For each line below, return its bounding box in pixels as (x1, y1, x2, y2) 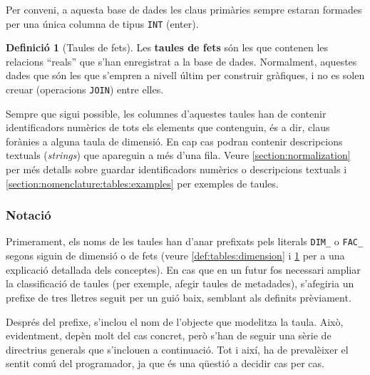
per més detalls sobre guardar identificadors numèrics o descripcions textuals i (6, 162, 347, 177)
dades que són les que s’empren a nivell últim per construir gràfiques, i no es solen (6, 68, 365, 83)
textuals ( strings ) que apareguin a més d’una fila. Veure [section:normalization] (6, 148, 351, 163)
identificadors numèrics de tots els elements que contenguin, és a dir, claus (6, 120, 330, 135)
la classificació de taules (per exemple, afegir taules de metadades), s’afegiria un (6, 276, 354, 291)
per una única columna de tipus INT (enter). (6, 16, 199, 31)
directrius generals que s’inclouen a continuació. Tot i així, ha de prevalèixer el (6, 341, 349, 356)
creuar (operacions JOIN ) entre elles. (6, 82, 164, 97)
